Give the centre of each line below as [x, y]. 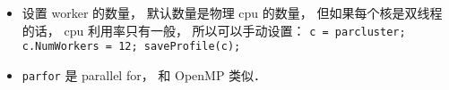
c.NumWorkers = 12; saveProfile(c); [131, 47]
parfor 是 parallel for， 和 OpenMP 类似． [144, 74]
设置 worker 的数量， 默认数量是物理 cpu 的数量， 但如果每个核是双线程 [232, 12]
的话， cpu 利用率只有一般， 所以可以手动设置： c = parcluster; [214, 30]
